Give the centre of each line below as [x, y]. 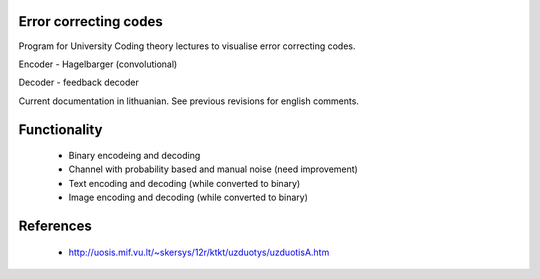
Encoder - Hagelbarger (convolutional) [98, 64]
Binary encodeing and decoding [134, 156]
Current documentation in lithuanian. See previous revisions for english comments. [189, 101]
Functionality [60, 129]
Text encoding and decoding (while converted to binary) [184, 183]
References [55, 226]
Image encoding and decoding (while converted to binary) [188, 197]
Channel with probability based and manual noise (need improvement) [213, 169]
